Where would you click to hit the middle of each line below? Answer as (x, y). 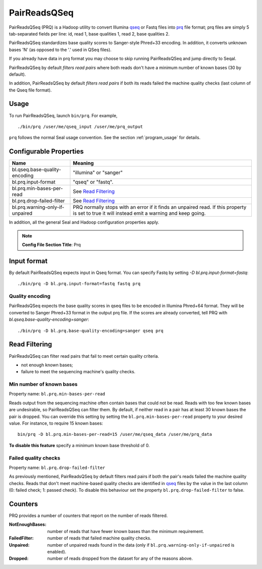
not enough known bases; (47, 365)
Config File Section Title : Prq (51, 245)
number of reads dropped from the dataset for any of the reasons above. (120, 558)
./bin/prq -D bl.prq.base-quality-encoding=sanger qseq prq (90, 331)
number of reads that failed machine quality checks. (99, 538)
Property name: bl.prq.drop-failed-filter (57, 467)
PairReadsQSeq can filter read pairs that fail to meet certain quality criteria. (84, 356)
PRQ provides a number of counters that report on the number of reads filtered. (88, 516)
